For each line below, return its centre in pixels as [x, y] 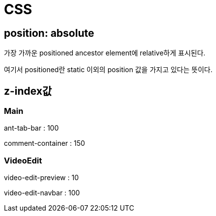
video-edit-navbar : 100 [42, 193]
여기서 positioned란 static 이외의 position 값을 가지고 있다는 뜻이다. [108, 70]
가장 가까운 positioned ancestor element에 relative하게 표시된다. [105, 53]
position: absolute [49, 33]
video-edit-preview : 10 [41, 178]
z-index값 [28, 91]
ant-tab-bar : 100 [31, 128]
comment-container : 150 [45, 143]
